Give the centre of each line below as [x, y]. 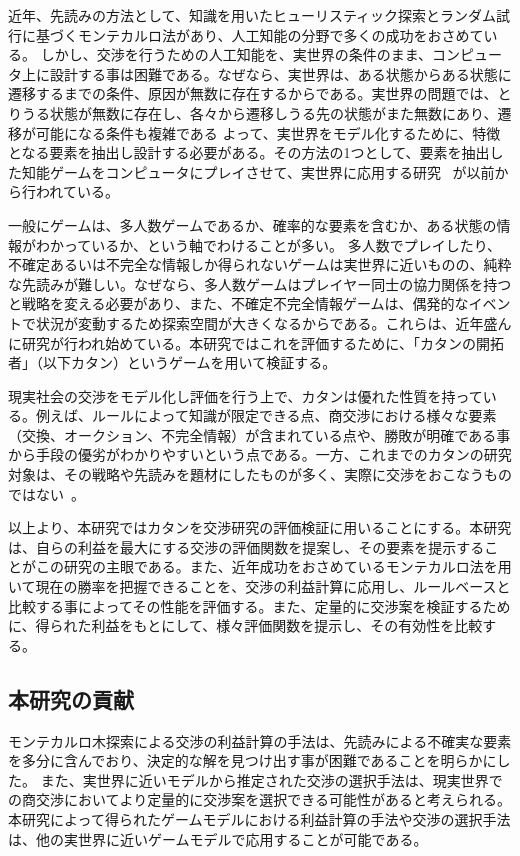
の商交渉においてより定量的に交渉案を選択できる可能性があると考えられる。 [260, 799]
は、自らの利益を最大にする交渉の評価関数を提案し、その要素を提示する [246, 546]
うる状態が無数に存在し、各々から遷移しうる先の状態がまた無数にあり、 [259, 112]
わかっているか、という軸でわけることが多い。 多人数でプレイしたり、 [268, 244]
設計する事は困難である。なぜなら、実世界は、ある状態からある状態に [280, 73]
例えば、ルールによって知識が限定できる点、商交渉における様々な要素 [266, 415]
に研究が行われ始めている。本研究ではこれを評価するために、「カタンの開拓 [256, 342]
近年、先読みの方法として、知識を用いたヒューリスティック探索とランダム [252, 15]
